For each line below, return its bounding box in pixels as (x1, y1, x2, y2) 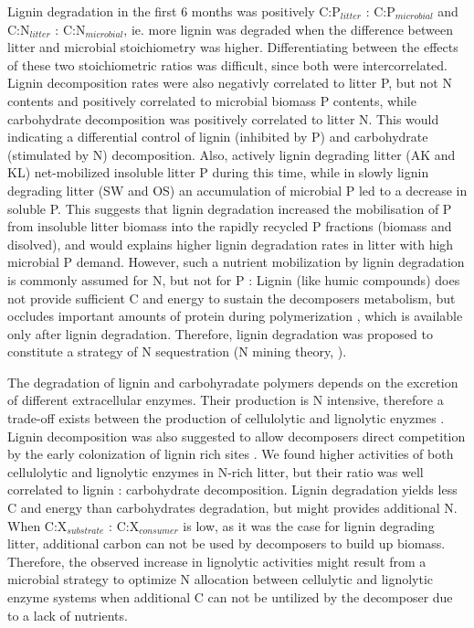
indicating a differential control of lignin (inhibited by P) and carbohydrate (7, 127, 428, 146)
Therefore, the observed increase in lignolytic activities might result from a (7, 551, 427, 570)
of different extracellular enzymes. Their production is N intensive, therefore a (7, 390, 444, 410)
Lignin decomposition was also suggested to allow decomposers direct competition (7, 426, 466, 445)
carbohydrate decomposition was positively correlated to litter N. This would (7, 109, 439, 128)
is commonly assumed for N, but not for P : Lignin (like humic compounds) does (7, 270, 460, 289)
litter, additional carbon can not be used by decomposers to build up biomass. (7, 534, 446, 553)
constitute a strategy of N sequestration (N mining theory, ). (7, 342, 347, 361)
